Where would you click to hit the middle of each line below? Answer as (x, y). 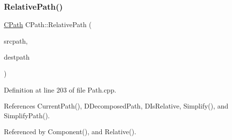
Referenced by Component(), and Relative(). (70, 132)
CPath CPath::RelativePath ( (48, 24)
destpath (17, 57)
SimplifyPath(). (27, 115)
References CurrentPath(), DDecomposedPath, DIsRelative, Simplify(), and (116, 106)
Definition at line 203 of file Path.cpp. (60, 89)
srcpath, (16, 40)
